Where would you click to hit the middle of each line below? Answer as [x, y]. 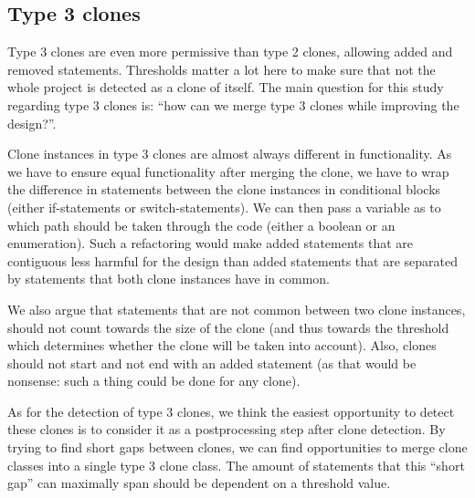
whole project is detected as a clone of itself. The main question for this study [226, 87]
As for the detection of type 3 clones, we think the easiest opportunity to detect [231, 411]
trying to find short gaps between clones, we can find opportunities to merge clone [237, 447]
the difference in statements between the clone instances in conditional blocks [224, 189]
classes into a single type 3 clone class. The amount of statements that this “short [236, 465]
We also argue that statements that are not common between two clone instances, [237, 309]
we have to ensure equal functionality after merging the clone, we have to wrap [228, 171]
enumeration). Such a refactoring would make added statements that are [211, 243]
